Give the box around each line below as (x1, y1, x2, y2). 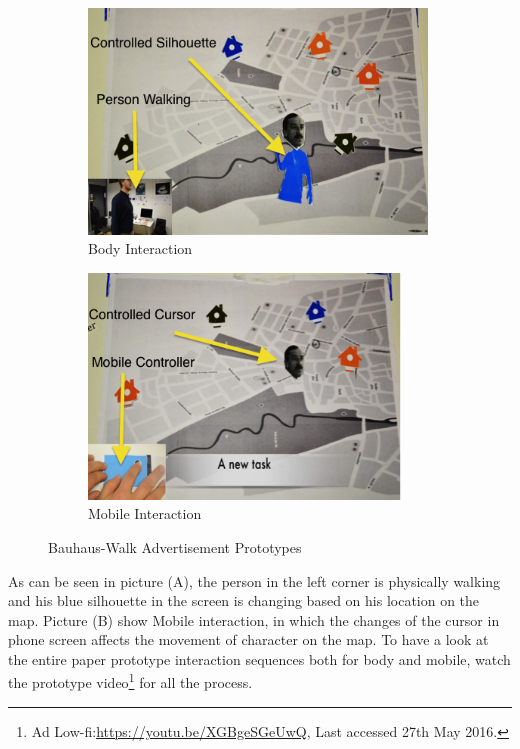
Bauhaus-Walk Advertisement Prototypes (48, 536, 302, 557)
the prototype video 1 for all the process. (8, 669, 253, 693)
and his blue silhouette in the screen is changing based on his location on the (8, 590, 480, 611)
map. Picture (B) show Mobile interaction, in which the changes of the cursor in (8, 609, 500, 630)
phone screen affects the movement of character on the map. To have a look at (8, 629, 489, 650)
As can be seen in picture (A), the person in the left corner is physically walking (8, 570, 501, 591)
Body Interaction (88, 238, 193, 259)
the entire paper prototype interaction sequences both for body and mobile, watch (8, 648, 511, 669)
